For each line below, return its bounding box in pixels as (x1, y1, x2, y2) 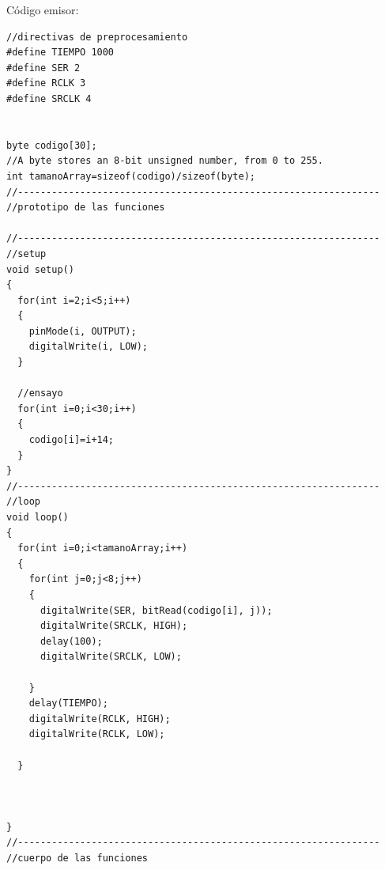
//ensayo (17, 388, 63, 399)
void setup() (6, 263, 74, 275)
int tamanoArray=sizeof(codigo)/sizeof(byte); (6, 170, 255, 182)
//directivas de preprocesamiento (6, 31, 188, 43)
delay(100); (40, 635, 103, 647)
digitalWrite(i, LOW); (28, 341, 148, 353)
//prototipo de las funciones (6, 202, 165, 214)
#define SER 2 (6, 62, 81, 74)
